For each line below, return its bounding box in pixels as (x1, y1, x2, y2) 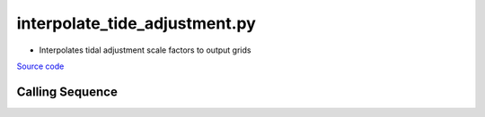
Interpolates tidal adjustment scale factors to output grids (39, 45, 251, 55)
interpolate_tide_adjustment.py (16, 13, 256, 33)
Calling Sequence (16, 84, 119, 99)
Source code (16, 61, 65, 71)
